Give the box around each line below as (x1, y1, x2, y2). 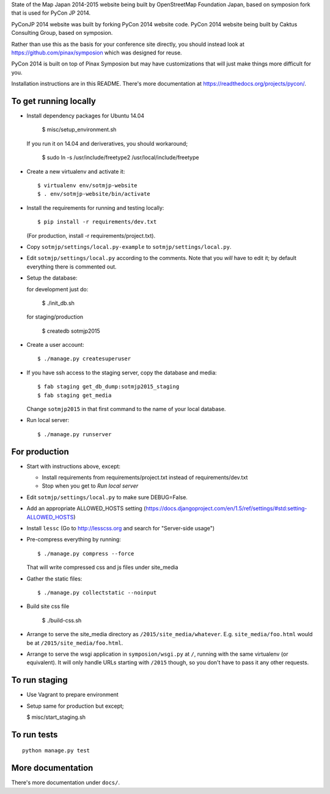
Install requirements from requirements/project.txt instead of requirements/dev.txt (42, 474, 248, 481)
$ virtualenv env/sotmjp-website (37, 182, 137, 189)
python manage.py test (22, 747, 90, 754)
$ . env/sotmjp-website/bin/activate (37, 190, 151, 198)
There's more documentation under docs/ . (11, 779, 120, 786)
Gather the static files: (26, 575, 82, 582)
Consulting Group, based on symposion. (11, 29, 113, 37)
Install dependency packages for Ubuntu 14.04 (26, 112, 145, 119)
